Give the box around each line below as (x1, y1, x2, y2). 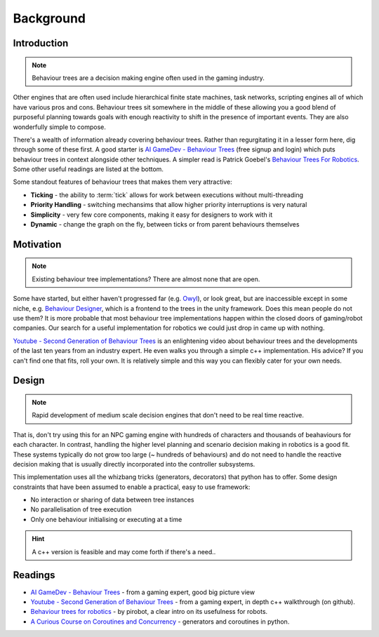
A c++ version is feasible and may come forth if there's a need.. (32, 547, 216, 556)
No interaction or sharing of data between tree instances (30, 495, 194, 504)
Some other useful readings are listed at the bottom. (13, 165, 164, 173)
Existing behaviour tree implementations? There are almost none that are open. (32, 274, 260, 283)
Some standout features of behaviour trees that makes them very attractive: (13, 177, 232, 186)
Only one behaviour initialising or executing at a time (30, 515, 182, 523)
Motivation (13, 239, 62, 250)
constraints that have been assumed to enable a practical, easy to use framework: (13, 483, 251, 491)
